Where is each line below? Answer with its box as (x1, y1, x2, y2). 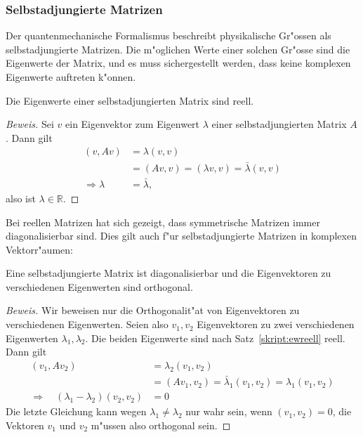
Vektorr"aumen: (6, 242, 73, 256)
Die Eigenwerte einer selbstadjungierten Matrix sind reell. (6, 93, 254, 107)
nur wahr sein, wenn (185, 404, 272, 419)
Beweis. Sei (6, 117, 54, 131)
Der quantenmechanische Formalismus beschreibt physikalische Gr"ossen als (6, 28, 331, 43)
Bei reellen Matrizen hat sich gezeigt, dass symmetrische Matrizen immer (6, 214, 320, 229)
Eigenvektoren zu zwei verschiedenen (197, 317, 355, 332)
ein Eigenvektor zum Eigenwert (65, 117, 200, 131)
